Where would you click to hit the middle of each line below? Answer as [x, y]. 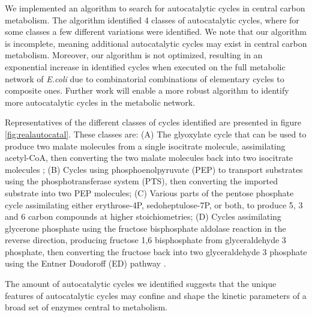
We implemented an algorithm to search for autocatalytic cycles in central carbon [155, 8]
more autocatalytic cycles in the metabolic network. [100, 102]
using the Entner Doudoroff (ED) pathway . [85, 263]
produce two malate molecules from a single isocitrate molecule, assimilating [145, 146]
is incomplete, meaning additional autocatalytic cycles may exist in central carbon [156, 43]
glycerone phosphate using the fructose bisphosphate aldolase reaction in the [145, 228]
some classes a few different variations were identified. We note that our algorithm [156, 32]
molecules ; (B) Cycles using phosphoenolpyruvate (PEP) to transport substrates [154, 169]
